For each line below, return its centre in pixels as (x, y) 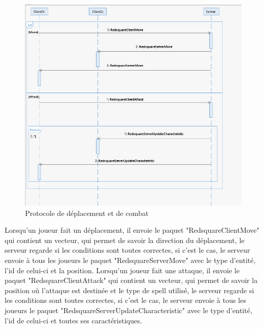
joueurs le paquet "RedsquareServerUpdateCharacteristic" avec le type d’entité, (128, 310)
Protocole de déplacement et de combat (87, 213)
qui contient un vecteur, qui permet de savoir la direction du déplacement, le (125, 240)
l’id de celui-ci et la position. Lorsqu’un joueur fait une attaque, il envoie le (122, 270)
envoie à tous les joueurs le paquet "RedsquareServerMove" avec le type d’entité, (130, 260)
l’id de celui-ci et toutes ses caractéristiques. (74, 320)
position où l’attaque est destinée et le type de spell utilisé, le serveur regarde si (129, 290)
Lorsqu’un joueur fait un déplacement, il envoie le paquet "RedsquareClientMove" (132, 230)
